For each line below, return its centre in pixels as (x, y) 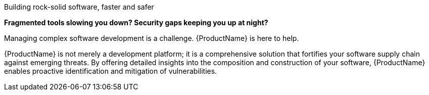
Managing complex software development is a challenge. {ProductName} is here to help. (152, 38)
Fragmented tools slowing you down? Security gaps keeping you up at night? (136, 22)
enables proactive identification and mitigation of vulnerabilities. (111, 71)
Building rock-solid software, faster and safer (79, 7)
